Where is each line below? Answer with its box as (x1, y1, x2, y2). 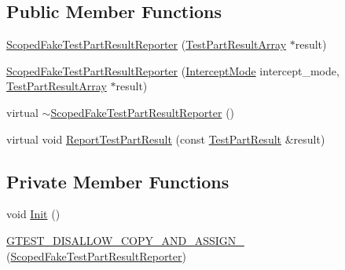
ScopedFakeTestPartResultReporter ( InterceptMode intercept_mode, (6, 62, 339, 78)
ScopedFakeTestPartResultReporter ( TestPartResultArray (6, 36, 287, 53)
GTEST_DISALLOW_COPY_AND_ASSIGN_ (6, 232, 244, 248)
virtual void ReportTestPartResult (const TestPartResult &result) (6, 130, 325, 147)
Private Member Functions (6, 169, 229, 193)
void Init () (6, 206, 61, 222)
